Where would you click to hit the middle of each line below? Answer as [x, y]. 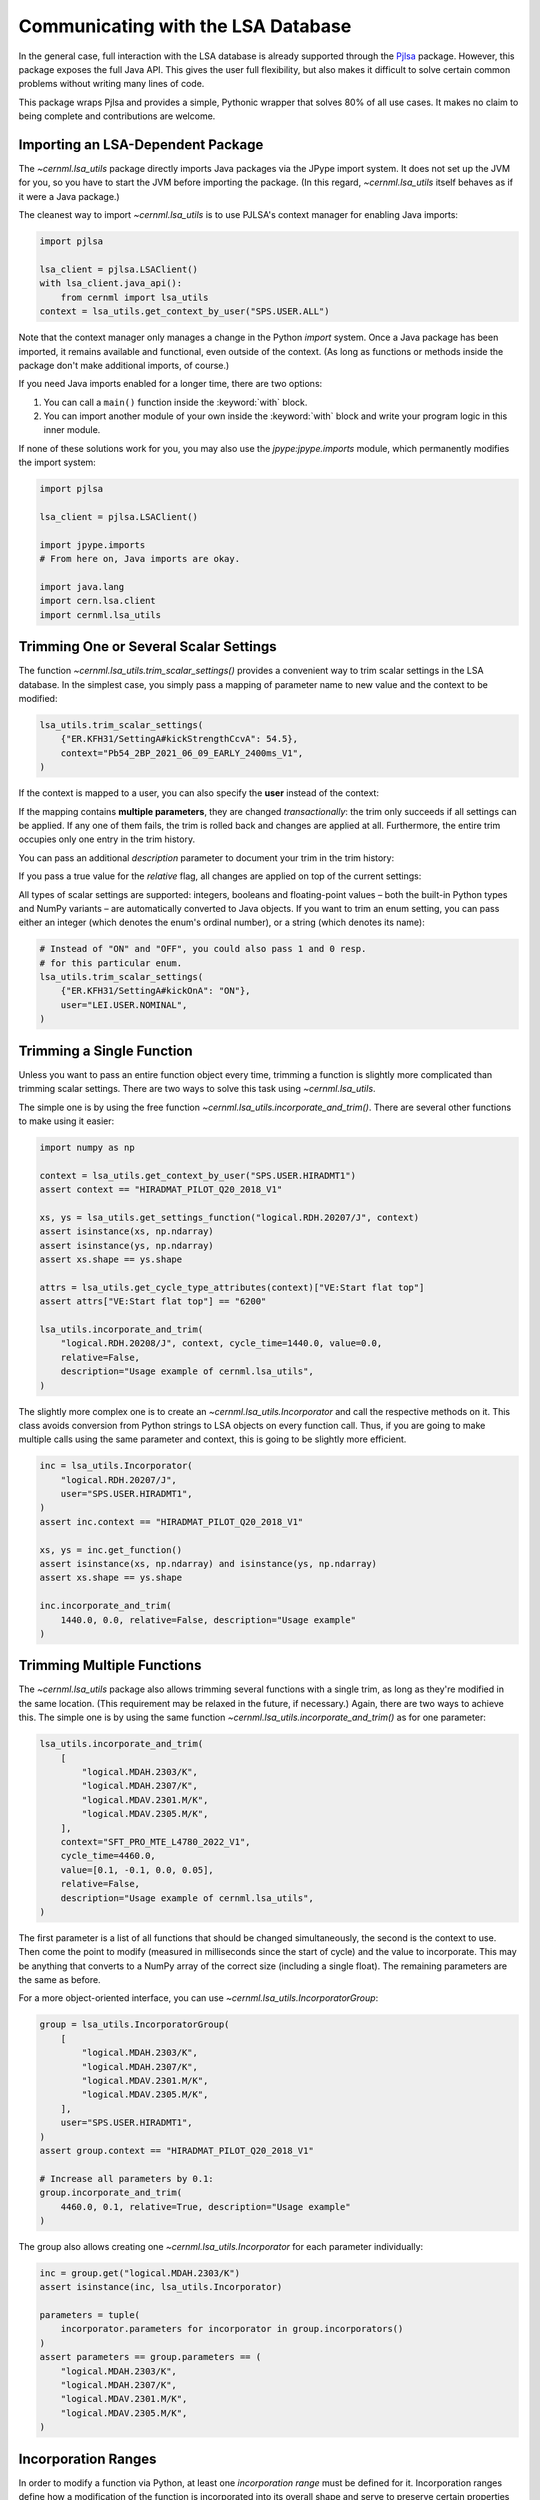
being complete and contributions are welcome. [117, 116]
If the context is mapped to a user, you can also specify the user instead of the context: [199, 793]
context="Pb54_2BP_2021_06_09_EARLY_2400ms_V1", [182, 753]
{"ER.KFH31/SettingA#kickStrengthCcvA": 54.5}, [179, 739]
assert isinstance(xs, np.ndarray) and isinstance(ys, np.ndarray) [208, 1563]
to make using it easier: [66, 1121]
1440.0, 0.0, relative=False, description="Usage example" [208, 1619]
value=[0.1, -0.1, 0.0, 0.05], [137, 1869]
